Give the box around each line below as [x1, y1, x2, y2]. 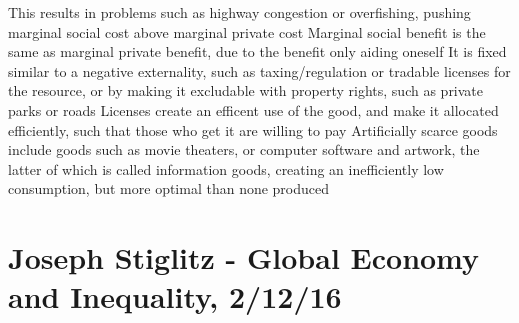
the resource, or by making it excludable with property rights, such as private [8, 80, 484, 101]
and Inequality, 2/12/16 [8, 276, 342, 317]
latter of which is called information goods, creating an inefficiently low [8, 158, 444, 179]
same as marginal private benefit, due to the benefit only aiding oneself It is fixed [8, 41, 507, 62]
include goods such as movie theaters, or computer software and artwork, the [8, 139, 480, 160]
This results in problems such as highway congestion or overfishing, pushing [8, 2, 471, 22]
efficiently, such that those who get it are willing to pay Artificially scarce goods [8, 119, 498, 140]
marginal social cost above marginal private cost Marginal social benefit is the [8, 21, 486, 42]
